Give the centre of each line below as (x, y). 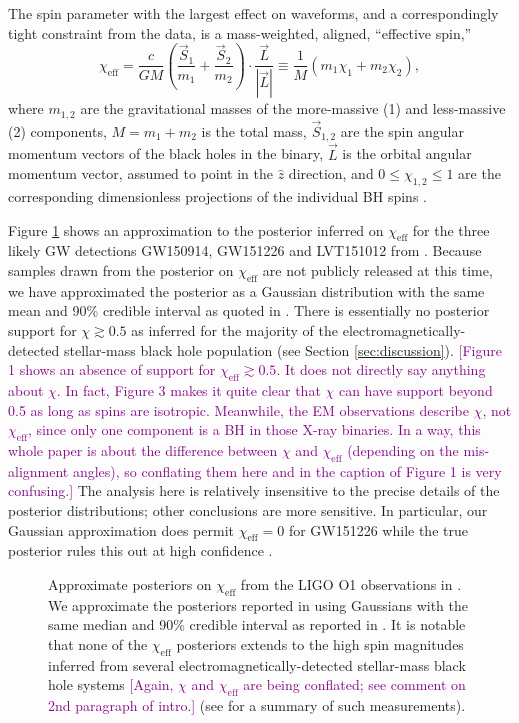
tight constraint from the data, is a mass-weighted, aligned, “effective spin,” (240, 32)
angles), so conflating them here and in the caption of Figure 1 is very (287, 470)
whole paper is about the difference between (143, 450)
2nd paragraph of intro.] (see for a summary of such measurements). (257, 705)
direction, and (331, 173)
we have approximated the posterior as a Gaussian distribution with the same (246, 290)
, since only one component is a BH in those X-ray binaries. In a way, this (254, 429)
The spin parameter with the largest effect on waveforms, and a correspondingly (253, 13)
